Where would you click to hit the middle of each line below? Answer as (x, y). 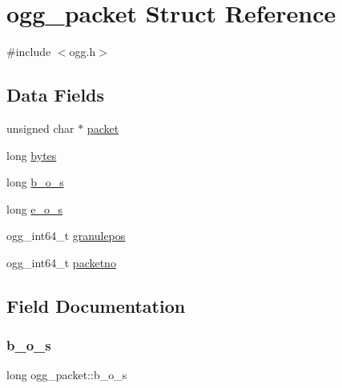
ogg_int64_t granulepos (66, 236)
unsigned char (40, 128)
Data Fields (56, 95)
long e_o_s (35, 208)
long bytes (32, 155)
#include (29, 52)
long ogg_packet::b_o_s (67, 375)
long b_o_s (35, 182)
